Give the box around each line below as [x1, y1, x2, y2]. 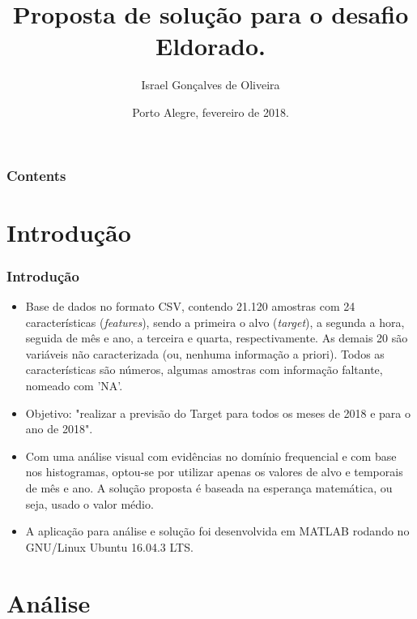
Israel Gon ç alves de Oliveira [141, 76, 280, 93]
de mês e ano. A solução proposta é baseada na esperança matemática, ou [25, 479, 393, 496]
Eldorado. [155, 29, 266, 62]
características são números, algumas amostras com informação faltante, [25, 361, 383, 378]
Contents [6, 165, 66, 185]
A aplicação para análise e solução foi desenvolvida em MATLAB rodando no [25, 522, 410, 539]
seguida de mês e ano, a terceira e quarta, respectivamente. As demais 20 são [25, 329, 408, 346]
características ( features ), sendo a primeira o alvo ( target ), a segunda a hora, [25, 313, 405, 330]
